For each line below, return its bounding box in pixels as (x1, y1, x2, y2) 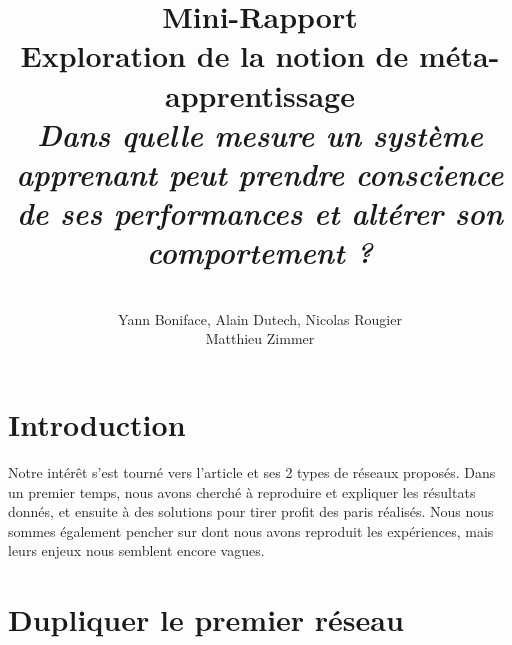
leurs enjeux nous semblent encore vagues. (8, 540, 265, 561)
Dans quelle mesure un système (37, 113, 483, 155)
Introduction (8, 404, 186, 445)
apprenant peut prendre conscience (16, 152, 504, 194)
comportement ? (147, 231, 373, 273)
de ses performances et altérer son (16, 192, 504, 234)
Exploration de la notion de (20, 35, 409, 76)
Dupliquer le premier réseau (8, 599, 404, 640)
